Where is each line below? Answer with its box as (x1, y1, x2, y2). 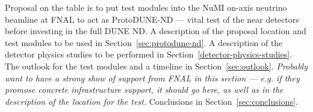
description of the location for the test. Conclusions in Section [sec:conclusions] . (5, 95, 298, 107)
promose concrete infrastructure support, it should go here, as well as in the (5, 83, 284, 96)
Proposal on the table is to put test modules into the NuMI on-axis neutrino (5, 1, 287, 13)
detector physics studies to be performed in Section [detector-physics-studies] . (5, 48, 293, 60)
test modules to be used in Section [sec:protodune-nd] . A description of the (5, 36, 283, 49)
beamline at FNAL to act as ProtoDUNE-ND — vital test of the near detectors (5, 13, 299, 25)
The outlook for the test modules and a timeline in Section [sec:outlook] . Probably (5, 59, 308, 72)
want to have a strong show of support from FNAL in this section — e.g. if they (5, 71, 300, 84)
